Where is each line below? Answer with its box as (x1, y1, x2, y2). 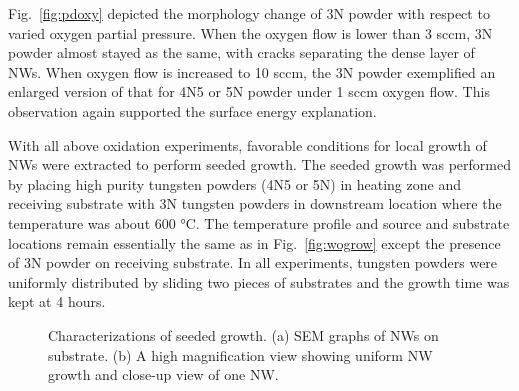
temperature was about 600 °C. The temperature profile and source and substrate (8, 212, 510, 233)
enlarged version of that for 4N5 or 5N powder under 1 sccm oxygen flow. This (8, 81, 490, 102)
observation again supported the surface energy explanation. (8, 100, 377, 121)
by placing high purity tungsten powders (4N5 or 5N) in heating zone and (8, 173, 461, 194)
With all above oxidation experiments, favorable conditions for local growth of (8, 134, 487, 155)
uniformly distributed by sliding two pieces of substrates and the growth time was (8, 271, 510, 292)
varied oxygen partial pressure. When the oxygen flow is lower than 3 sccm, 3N (8, 22, 493, 43)
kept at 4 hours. (8, 291, 106, 312)
